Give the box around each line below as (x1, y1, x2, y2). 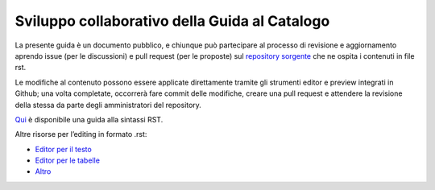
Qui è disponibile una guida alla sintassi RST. (14, 114, 164, 124)
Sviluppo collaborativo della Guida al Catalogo (14, 12, 330, 30)
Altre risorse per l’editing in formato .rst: (14, 130, 147, 139)
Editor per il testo (35, 144, 92, 154)
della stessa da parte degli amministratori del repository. (14, 100, 201, 109)
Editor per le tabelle (35, 155, 101, 165)
